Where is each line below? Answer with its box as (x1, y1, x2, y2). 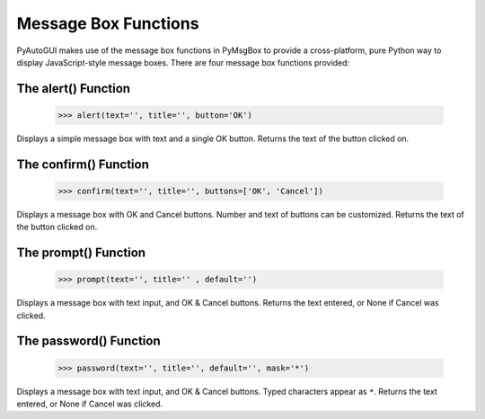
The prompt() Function (16, 245, 146, 261)
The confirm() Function (16, 156, 150, 172)
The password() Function (16, 334, 161, 349)
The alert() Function (16, 81, 130, 96)
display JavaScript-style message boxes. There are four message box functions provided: (16, 57, 350, 67)
